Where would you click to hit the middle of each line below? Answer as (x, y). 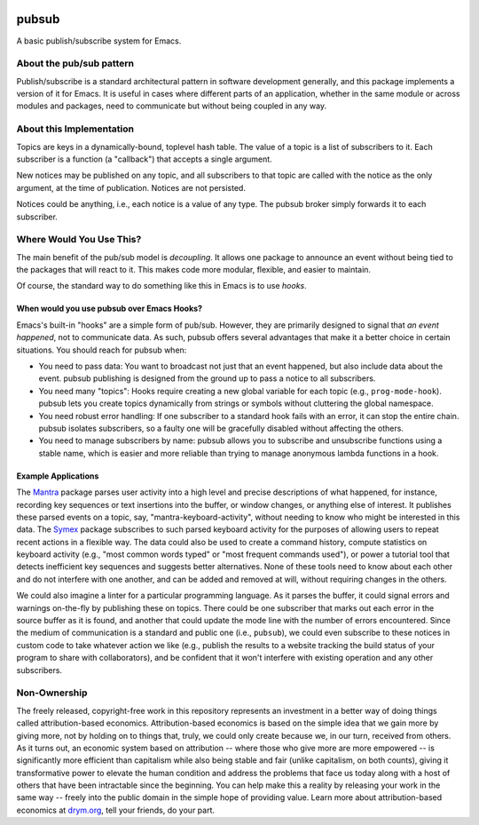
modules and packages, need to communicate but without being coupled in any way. (172, 106)
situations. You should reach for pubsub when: (102, 350)
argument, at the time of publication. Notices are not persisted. (131, 187)
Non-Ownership (52, 693)
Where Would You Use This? (79, 240)
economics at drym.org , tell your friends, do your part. (116, 810)
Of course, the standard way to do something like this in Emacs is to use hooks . (162, 286)
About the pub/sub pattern (75, 64)
